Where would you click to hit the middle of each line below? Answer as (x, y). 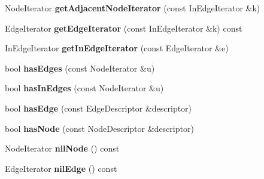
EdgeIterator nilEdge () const (61, 168)
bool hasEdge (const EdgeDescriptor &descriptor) (98, 108)
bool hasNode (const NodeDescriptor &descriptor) (99, 128)
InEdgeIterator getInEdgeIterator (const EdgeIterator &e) (117, 48)
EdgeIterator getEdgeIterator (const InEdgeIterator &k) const (124, 28)
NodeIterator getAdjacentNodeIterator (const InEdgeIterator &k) (133, 8)
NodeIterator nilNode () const (62, 148)
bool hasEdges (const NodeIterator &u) (80, 68)
